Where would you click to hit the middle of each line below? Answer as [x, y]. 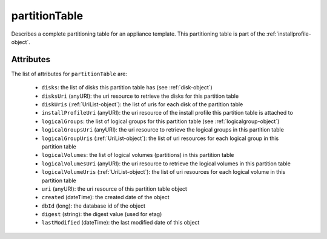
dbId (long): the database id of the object [93, 206]
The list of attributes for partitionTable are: [69, 74]
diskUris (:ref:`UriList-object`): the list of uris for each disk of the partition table [142, 104]
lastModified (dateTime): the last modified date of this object [121, 223]
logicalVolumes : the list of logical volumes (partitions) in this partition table [138, 155]
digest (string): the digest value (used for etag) [102, 214]
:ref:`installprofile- [289, 34]
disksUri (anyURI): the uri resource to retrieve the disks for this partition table [140, 96]
